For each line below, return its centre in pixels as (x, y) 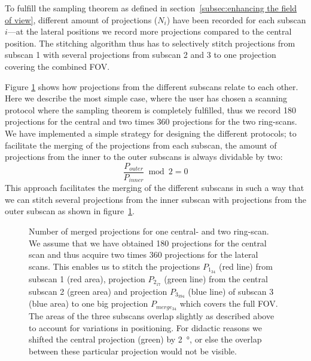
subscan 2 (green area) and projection (98, 291)
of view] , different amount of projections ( (81, 19)
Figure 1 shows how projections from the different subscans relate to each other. (152, 86)
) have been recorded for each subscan (236, 19)
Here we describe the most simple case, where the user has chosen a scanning (146, 98)
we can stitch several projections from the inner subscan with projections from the (155, 199)
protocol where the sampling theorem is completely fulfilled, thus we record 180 (150, 109)
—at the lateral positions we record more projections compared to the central (150, 31)
